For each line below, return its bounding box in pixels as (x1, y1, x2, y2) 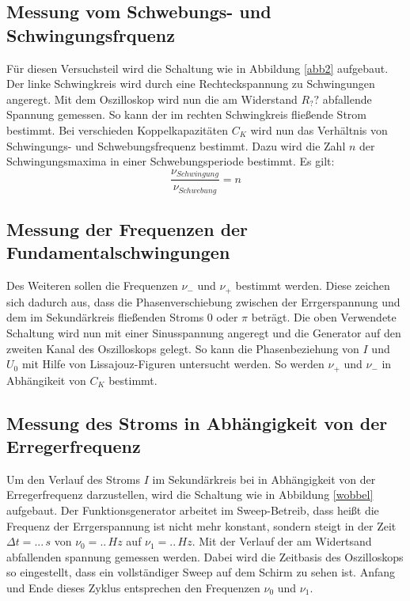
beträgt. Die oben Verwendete (251, 309, 397, 325)
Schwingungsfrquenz (6, 22, 176, 47)
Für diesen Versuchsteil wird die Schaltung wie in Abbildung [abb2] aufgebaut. (6, 59, 389, 76)
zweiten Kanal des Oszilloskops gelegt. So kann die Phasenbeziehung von (6, 340, 359, 356)
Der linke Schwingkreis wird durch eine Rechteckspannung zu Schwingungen (6, 75, 375, 92)
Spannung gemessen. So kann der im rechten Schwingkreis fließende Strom (6, 106, 366, 123)
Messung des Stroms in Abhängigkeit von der (6, 410, 388, 435)
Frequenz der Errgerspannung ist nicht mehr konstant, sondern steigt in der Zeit (6, 517, 397, 534)
